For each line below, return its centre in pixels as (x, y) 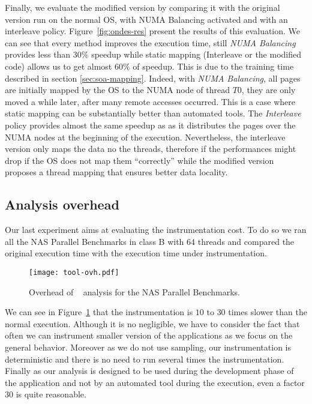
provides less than (38, 54)
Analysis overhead (62, 204)
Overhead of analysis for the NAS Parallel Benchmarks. (134, 291)
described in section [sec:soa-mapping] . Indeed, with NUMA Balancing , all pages (153, 78)
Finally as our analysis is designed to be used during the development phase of (149, 371)
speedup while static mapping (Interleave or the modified (196, 54)
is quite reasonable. (51, 394)
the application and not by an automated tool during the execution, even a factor (155, 382)
